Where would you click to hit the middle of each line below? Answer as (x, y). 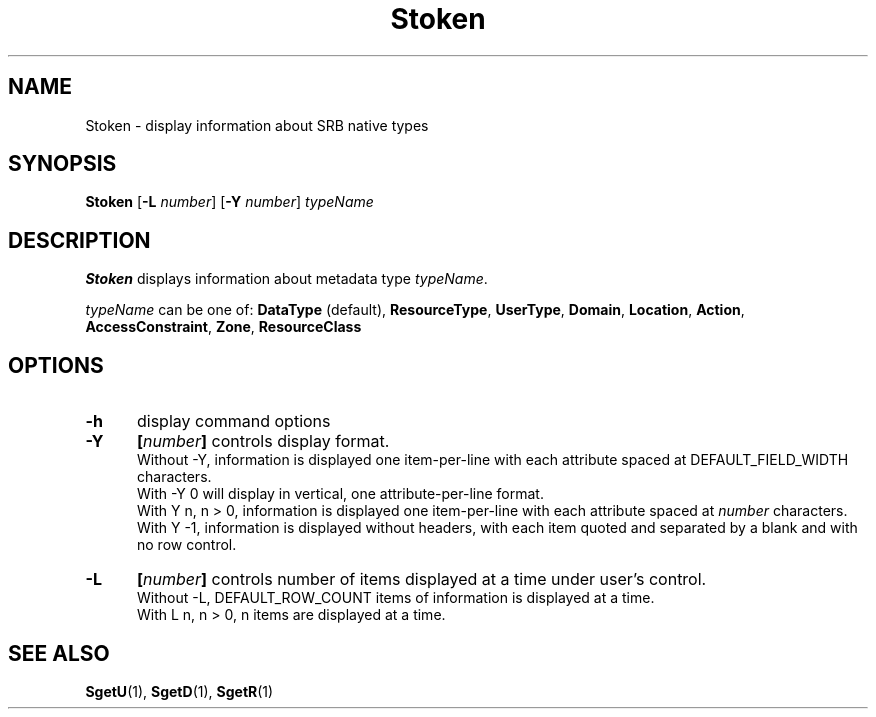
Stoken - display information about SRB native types (257, 125)
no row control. (187, 545)
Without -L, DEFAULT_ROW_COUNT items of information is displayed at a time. (396, 598)
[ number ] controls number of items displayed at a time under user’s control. (421, 579)
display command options (233, 421)
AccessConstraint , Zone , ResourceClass (223, 327)
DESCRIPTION (79, 240)
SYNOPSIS (62, 164)
